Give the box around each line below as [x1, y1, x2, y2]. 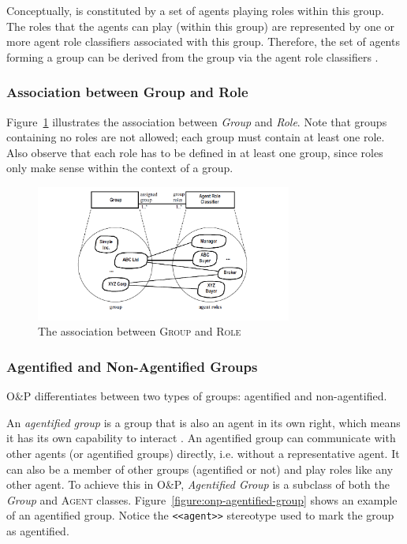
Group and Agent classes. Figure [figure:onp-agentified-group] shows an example [6, 491, 398, 508]
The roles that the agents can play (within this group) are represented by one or [6, 17, 395, 34]
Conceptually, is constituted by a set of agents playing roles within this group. [6, 2, 384, 18]
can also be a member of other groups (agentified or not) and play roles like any [6, 460, 394, 477]
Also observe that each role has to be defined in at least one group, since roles [6, 144, 383, 160]
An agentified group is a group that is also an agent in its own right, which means [6, 414, 401, 430]
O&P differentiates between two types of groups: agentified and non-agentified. [6, 388, 387, 404]
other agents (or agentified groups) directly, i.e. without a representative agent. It [6, 445, 400, 461]
